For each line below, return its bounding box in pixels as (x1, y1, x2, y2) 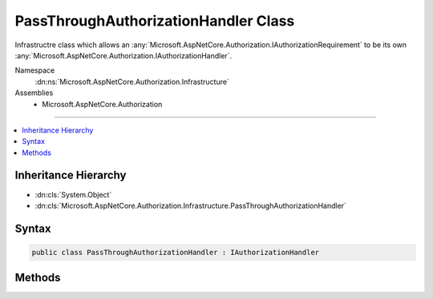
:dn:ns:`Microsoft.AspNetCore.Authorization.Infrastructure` (34, 77, 230, 86)
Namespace (14, 66, 55, 75)
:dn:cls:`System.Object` (34, 189, 112, 199)
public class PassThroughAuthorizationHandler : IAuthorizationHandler (31, 248, 320, 257)
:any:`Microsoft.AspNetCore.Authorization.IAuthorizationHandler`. (14, 50, 233, 60)
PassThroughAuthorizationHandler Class (14, 12, 295, 30)
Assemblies (14, 88, 54, 98)
